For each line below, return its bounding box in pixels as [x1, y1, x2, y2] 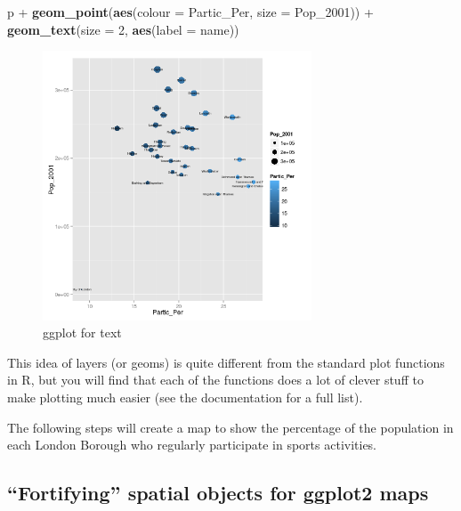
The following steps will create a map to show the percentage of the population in [7, 418, 454, 436]
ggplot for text [43, 323, 122, 342]
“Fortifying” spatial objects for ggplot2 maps [7, 479, 429, 507]
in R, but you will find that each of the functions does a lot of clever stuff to [7, 370, 424, 389]
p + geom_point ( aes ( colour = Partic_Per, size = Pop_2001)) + [7, 3, 374, 20]
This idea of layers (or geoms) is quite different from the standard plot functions [7, 353, 445, 371]
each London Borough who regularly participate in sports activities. [7, 435, 377, 454]
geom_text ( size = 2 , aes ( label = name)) [7, 20, 239, 38]
